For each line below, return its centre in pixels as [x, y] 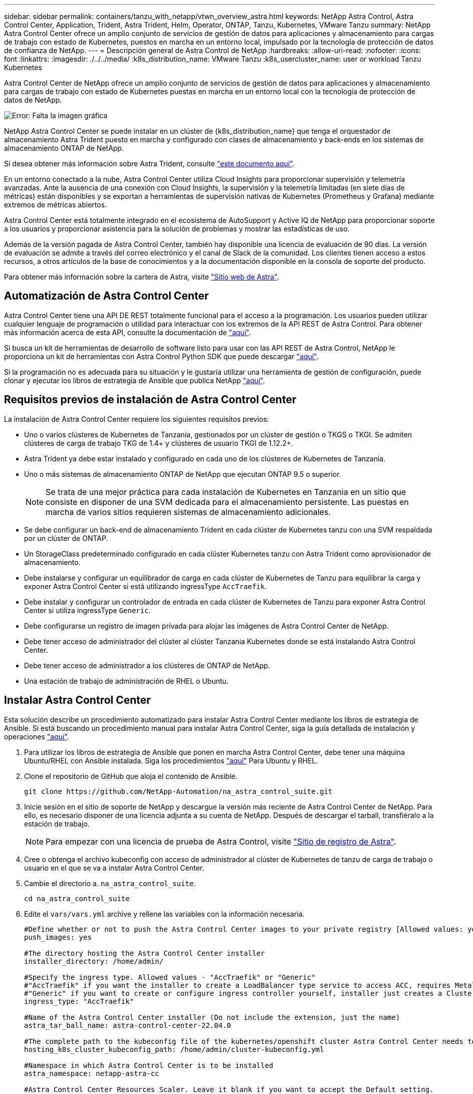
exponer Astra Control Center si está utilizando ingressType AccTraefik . [146, 586]
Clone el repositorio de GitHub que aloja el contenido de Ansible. [131, 776]
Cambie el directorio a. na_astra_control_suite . [110, 883]
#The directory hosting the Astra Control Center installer [145, 953]
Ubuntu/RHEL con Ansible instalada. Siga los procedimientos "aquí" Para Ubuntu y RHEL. [171, 760]
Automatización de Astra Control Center [106, 296]
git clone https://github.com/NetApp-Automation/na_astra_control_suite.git [178, 791]
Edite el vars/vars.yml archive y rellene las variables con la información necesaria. [164, 914]
